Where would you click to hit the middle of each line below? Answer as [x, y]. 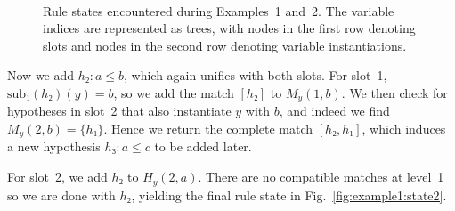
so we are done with [61, 195]
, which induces [404, 129]
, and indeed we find [334, 111]
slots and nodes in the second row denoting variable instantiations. [225, 45]
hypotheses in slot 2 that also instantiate [119, 111]
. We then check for [394, 92]
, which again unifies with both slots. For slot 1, [255, 75]
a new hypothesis [54, 146]
